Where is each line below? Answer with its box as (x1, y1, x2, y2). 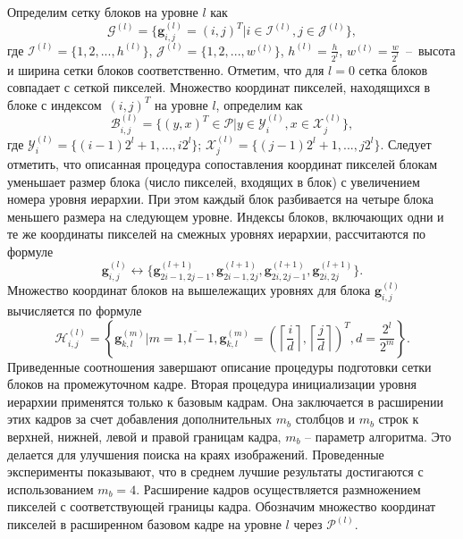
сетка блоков (358, 60, 428, 79)
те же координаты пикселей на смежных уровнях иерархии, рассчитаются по (7, 224, 426, 243)
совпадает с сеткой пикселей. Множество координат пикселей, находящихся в (7, 78, 431, 97)
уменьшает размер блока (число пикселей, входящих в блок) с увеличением (7, 172, 420, 190)
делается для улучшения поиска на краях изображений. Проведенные (7, 444, 384, 463)
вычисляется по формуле (7, 300, 142, 319)
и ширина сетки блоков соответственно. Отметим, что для (7, 60, 324, 79)
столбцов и (295, 409, 355, 428)
